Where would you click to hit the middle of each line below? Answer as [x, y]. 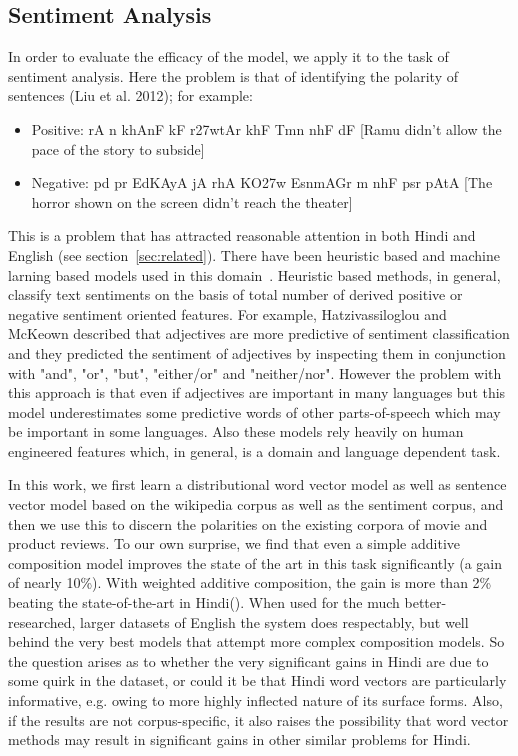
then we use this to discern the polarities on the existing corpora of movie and [248, 523]
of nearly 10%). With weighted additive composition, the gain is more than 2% [250, 582]
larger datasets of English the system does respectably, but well [274, 621]
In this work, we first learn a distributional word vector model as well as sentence [257, 484]
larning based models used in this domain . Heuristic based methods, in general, [254, 274]
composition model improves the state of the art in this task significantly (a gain [255, 562]
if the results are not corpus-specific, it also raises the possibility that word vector [258, 719]
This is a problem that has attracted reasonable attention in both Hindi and [242, 235]
